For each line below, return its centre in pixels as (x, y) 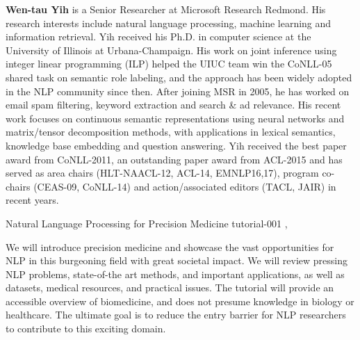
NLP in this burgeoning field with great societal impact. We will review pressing (177, 260)
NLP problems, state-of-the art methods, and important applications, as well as (175, 274)
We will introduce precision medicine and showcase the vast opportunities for (170, 246)
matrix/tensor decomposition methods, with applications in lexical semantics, (171, 132)
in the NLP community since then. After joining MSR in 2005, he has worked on (178, 91)
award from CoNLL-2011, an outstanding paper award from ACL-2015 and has (174, 159)
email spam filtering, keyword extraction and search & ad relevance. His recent (173, 105)
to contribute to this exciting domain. (86, 329)
